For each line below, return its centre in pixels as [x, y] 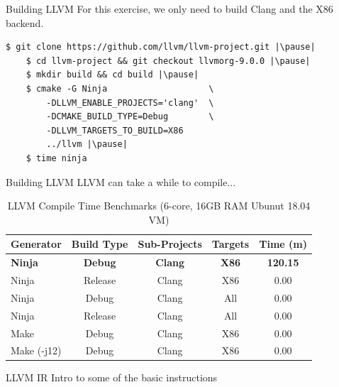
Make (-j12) [36, 350]
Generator [36, 244]
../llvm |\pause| [87, 145]
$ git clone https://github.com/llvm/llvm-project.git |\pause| [161, 47]
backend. [25, 22]
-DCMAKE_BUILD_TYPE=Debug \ [130, 117]
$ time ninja [56, 158]
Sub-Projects [170, 244]
